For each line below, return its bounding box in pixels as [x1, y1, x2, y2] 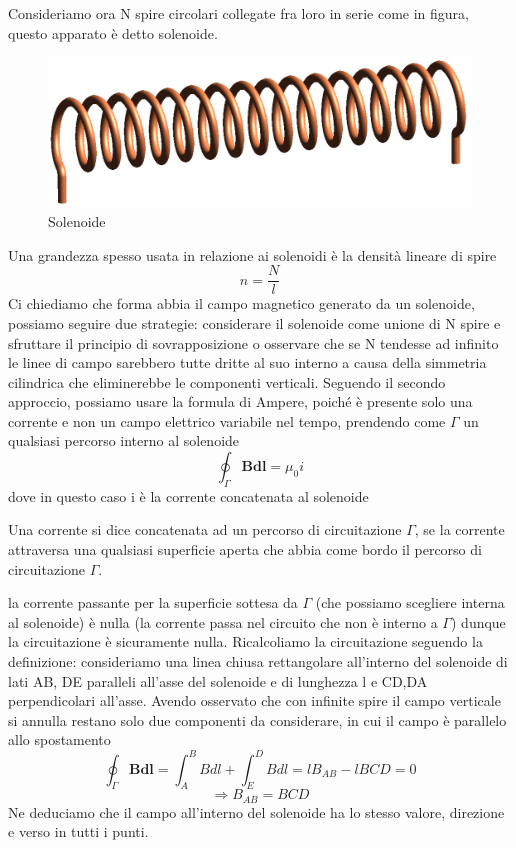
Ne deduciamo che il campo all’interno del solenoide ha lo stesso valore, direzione [8, 801, 505, 822]
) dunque [450, 611, 506, 632]
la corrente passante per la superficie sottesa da [8, 592, 298, 613]
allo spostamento [8, 729, 111, 750]
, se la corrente [414, 519, 505, 540]
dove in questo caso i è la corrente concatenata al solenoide [8, 485, 369, 506]
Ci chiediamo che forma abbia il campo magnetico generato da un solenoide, [8, 293, 475, 314]
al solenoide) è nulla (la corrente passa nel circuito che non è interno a [8, 611, 438, 632]
